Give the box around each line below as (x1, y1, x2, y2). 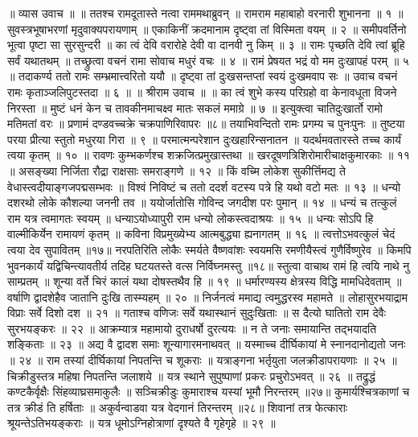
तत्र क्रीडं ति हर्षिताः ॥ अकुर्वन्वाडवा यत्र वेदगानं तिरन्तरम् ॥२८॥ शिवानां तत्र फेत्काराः (7, 398, 348, 415)
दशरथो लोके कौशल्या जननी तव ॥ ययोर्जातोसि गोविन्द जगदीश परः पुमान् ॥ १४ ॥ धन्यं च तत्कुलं (7, 194, 397, 211)
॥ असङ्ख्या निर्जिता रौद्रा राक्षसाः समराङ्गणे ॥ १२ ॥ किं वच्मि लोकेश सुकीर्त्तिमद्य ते (7, 162, 346, 179)
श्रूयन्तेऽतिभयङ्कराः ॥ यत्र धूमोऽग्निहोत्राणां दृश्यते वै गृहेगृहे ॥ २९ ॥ (7, 414, 276, 431)
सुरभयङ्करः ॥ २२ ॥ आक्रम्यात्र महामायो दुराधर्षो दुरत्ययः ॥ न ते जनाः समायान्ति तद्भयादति (7, 320, 377, 336)
